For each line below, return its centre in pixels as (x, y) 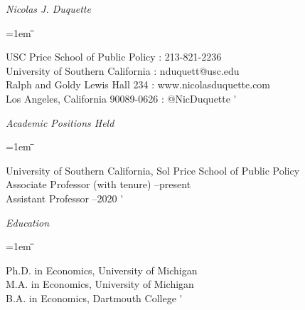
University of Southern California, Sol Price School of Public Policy (153, 170)
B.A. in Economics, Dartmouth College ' (94, 298)
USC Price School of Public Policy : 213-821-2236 (114, 57)
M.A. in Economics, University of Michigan (100, 284)
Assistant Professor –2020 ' (65, 198)
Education (28, 222)
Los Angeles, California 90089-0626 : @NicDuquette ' (121, 98)
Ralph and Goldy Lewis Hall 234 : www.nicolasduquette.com (138, 84)
